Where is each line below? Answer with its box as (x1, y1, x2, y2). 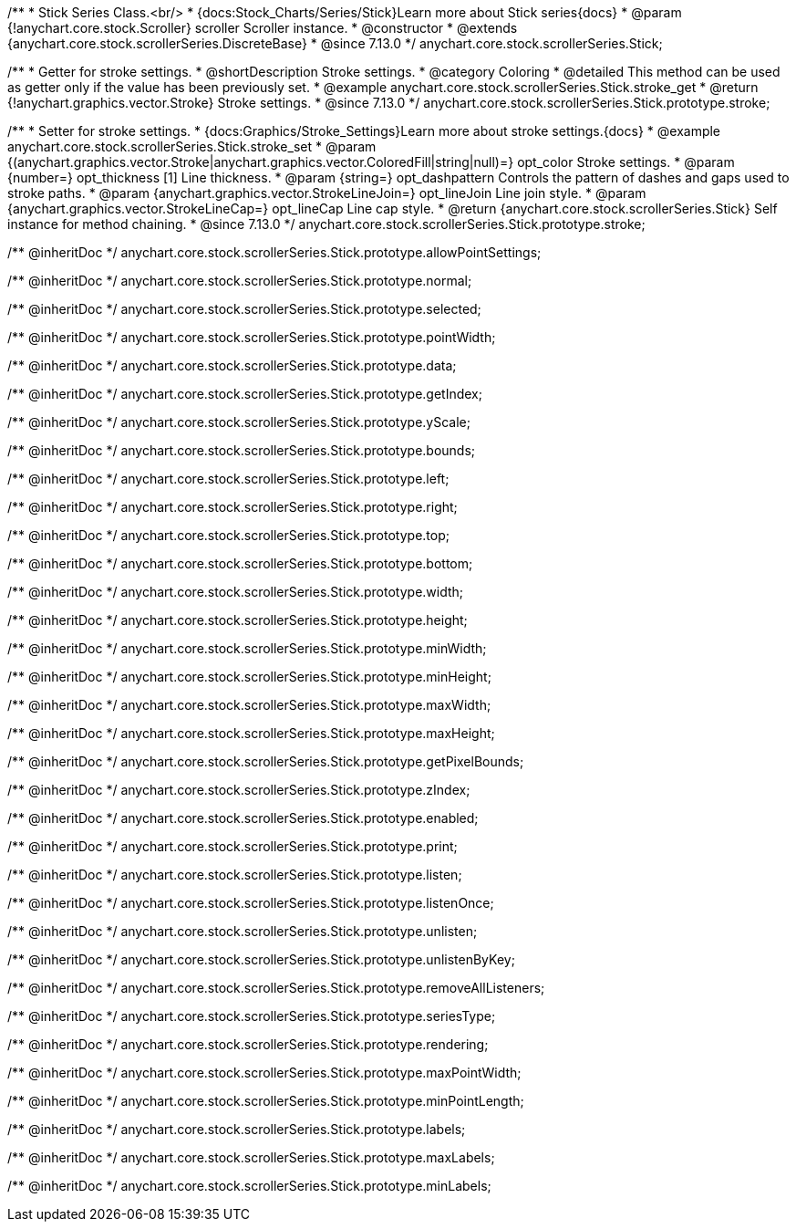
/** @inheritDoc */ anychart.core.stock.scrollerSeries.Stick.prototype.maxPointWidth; (7, 1065, 522, 1080)
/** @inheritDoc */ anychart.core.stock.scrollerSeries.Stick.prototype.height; (7, 612, 468, 628)
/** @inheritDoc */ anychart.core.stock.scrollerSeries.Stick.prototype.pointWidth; (7, 329, 496, 345)
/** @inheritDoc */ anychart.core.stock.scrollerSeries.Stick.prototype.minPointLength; (7, 1093, 524, 1109)
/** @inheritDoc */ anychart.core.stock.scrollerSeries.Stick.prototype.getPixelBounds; (7, 754, 524, 769)
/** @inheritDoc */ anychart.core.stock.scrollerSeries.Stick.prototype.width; (7, 584, 464, 599)
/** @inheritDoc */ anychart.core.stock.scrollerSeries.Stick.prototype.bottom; (7, 556, 473, 571)
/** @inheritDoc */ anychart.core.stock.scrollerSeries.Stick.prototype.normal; (7, 273, 472, 288)
